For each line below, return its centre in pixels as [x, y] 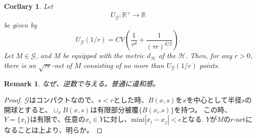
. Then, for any [209, 55]
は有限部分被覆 [114, 109]
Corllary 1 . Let [29, 6]
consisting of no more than [124, 65]
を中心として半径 [214, 100]
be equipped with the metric [104, 55]
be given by [20, 24]
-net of [62, 65]
